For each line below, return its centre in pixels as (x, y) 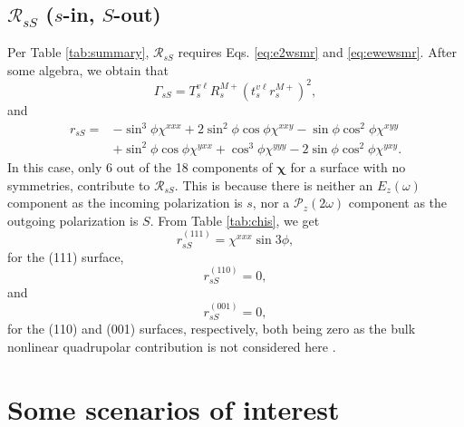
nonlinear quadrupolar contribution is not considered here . (172, 346)
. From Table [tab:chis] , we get (235, 220)
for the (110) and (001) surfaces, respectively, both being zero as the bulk (212, 329)
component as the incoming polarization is (125, 203)
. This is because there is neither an (274, 184)
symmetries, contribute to (79, 184)
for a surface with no (348, 167)
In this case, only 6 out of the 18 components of (140, 167)
